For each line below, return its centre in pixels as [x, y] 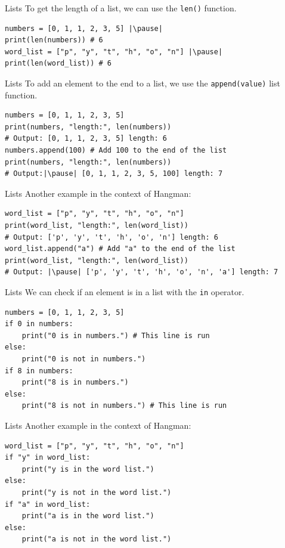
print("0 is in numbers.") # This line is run [116, 335]
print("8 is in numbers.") [75, 383]
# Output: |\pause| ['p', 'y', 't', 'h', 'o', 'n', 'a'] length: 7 [142, 272]
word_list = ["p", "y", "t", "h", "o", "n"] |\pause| [114, 52]
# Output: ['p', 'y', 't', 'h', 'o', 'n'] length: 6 [111, 237]
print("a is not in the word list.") [97, 539]
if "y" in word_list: [48, 458]
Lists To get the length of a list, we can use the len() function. [121, 8]
